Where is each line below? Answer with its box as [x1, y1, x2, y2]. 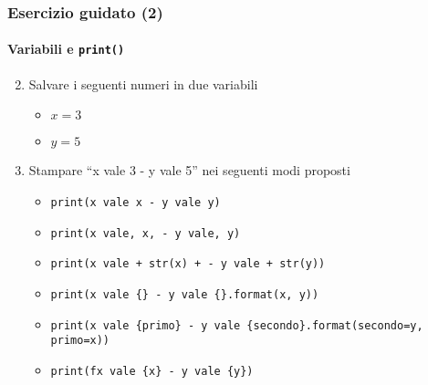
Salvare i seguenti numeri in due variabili [28, 74, 258, 93]
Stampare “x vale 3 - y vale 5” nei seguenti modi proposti [28, 161, 350, 180]
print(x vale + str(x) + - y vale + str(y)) [50, 257, 326, 271]
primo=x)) [50, 334, 110, 348]
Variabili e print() [7, 39, 125, 58]
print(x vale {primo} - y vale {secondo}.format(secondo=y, [50, 318, 423, 332]
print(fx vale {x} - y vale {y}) [50, 364, 254, 378]
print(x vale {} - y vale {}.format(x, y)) [50, 287, 319, 301]
